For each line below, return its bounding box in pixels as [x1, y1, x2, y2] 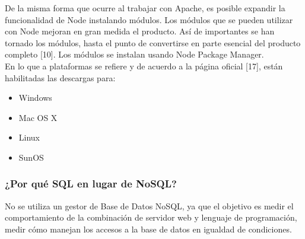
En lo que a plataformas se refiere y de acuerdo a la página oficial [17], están [5, 59, 283, 72]
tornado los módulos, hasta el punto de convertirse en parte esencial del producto [5, 36, 301, 49]
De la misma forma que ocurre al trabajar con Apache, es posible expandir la [5, 2, 285, 14]
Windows [18, 91, 52, 104]
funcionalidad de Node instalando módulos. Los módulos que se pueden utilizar [5, 13, 293, 26]
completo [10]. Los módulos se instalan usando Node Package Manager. [5, 48, 264, 60]
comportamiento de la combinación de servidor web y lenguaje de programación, [5, 211, 297, 224]
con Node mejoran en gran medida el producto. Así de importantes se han [5, 25, 275, 37]
